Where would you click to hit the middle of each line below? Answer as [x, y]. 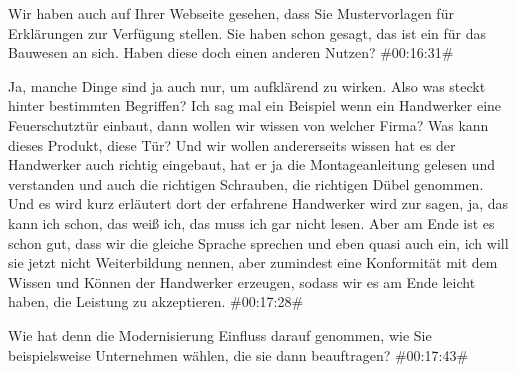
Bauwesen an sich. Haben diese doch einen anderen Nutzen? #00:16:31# [231, 52]
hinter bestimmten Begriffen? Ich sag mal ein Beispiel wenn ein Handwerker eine [255, 105]
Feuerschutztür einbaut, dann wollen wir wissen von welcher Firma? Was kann [248, 124]
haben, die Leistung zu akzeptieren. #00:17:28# [156, 301]
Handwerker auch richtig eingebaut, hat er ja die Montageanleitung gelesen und [252, 164]
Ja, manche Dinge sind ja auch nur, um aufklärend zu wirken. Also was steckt [247, 85]
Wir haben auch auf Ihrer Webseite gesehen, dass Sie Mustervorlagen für [231, 13]
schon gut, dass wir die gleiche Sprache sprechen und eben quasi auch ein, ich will [258, 242]
